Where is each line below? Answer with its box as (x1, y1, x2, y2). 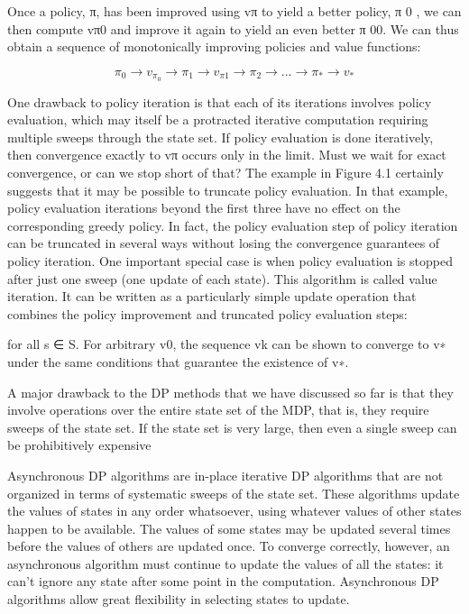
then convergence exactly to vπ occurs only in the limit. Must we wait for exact (7, 145, 446, 164)
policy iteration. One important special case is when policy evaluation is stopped (7, 251, 453, 270)
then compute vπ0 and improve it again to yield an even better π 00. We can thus (7, 19, 459, 38)
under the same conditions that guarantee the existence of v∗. (7, 352, 349, 371)
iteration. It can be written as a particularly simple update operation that (7, 287, 417, 306)
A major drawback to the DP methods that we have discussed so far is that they (7, 382, 454, 401)
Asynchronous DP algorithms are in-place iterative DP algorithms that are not (7, 465, 444, 484)
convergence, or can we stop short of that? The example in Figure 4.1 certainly (7, 163, 444, 182)
